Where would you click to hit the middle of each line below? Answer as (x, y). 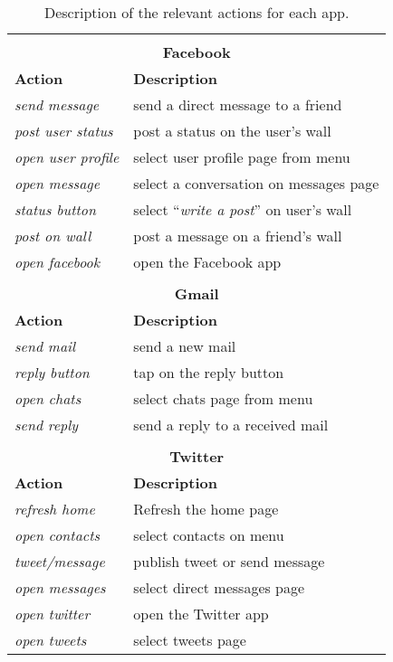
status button (55, 209)
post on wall (53, 236)
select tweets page (190, 640)
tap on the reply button (209, 372)
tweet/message (60, 561)
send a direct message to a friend (238, 104)
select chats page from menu (223, 398)
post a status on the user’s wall (232, 131)
